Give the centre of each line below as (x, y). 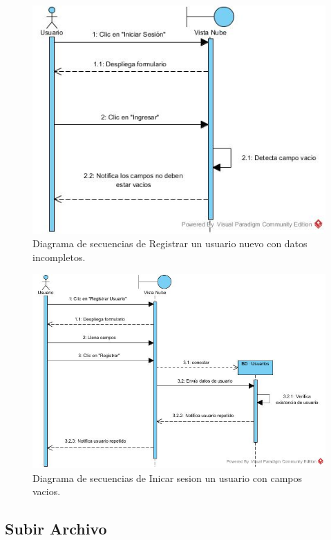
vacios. (47, 491)
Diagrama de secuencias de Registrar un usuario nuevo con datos (170, 243)
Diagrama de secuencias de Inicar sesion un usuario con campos (168, 478)
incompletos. (59, 257)
